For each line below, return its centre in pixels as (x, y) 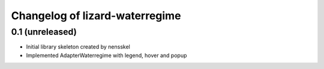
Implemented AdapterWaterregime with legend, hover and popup (106, 55)
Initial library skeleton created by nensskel (78, 47)
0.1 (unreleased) (44, 32)
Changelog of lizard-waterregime (96, 16)
